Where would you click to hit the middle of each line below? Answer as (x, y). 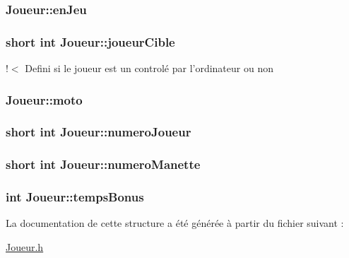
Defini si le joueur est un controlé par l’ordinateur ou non (149, 68)
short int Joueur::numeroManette (103, 164)
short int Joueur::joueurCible (90, 41)
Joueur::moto (44, 99)
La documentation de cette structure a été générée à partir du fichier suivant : (175, 223)
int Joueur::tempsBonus (75, 197)
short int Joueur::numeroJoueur (99, 132)
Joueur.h (25, 247)
